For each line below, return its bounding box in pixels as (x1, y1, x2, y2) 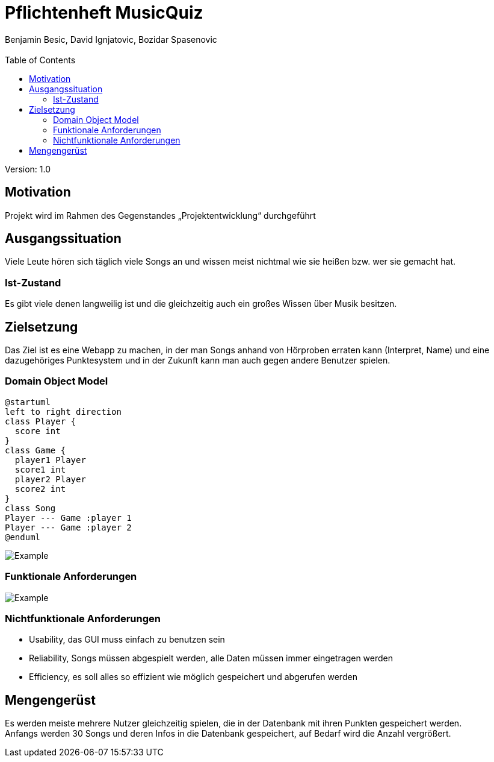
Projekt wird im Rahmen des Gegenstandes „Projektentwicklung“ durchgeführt (5, 210, 316, 221)
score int (14, 426, 61, 436)
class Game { (5, 445, 66, 455)
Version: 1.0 (5, 163, 51, 174)
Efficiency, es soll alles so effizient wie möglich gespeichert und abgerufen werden (29, 672, 357, 682)
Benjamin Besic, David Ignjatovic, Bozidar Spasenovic (5, 34, 217, 45)
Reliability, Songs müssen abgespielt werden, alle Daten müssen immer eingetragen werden (29, 653, 394, 664)
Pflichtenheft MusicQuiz (5, 2, 203, 23)
